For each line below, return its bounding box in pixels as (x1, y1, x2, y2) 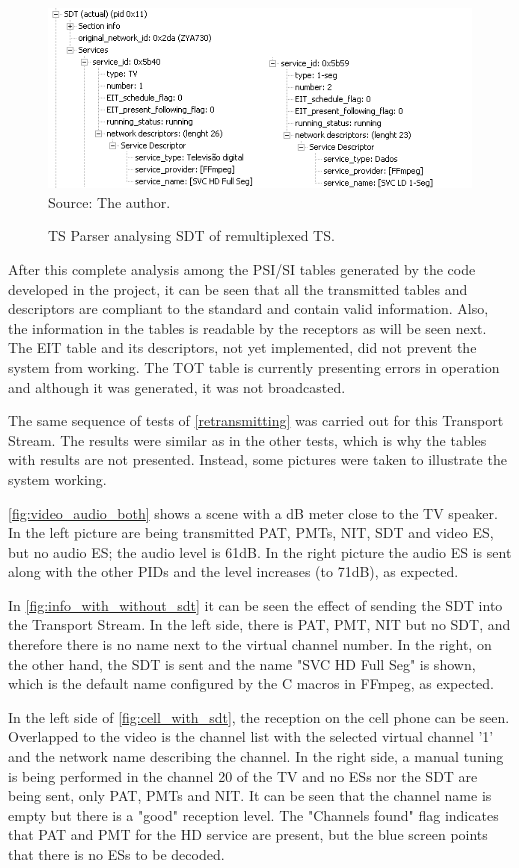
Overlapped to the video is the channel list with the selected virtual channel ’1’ (8, 726, 494, 747)
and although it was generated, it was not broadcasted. (8, 376, 346, 397)
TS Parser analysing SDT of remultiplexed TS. (48, 225, 335, 246)
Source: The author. (48, 191, 171, 212)
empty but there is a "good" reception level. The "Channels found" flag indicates (8, 804, 499, 825)
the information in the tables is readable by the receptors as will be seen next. (8, 317, 487, 338)
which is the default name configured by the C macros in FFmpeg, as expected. (8, 673, 495, 694)
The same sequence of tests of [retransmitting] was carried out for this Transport (8, 410, 504, 431)
